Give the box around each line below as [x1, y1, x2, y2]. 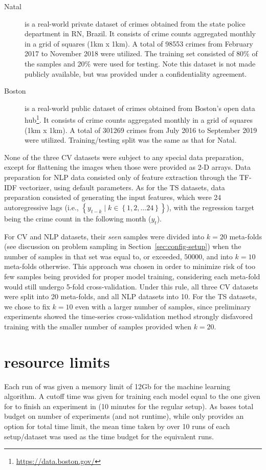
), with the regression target [166, 202, 254, 212]
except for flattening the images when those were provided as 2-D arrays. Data [4, 162, 251, 172]
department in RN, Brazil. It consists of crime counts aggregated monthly [25, 28, 256, 39]
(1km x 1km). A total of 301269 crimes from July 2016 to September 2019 [25, 124, 257, 135]
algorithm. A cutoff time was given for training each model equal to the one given [4, 391, 260, 401]
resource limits [4, 351, 110, 372]
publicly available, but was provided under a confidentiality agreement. [25, 68, 247, 79]
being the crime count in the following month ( [4, 213, 151, 223]
